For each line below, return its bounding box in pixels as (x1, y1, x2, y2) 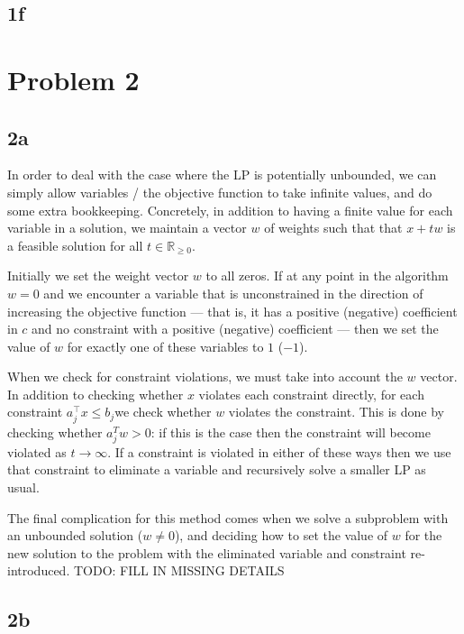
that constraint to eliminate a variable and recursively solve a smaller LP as (7, 460, 426, 479)
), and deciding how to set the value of (174, 526, 388, 545)
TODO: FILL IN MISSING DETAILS (73, 561, 285, 580)
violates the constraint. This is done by (228, 402, 444, 421)
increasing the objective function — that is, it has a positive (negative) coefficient (7, 301, 458, 320)
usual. (7, 477, 40, 496)
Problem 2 (7, 60, 140, 97)
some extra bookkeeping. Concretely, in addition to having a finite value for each (7, 200, 453, 219)
